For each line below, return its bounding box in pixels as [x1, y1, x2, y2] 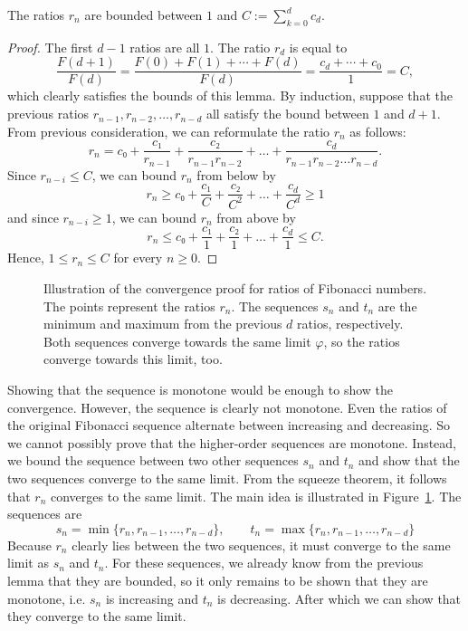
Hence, [7, 248, 44, 267]
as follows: [349, 121, 406, 140]
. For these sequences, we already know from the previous [104, 553, 424, 572]
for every [113, 248, 163, 267]
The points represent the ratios [43, 296, 215, 315]
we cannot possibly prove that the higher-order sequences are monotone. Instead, [7, 433, 457, 452]
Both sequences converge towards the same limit [43, 331, 311, 350]
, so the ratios [323, 331, 400, 350]
